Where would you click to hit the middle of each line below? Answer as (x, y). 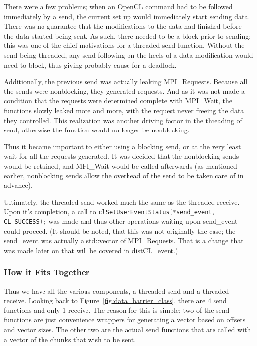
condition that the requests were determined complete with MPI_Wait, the (118, 101)
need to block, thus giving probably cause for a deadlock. (90, 65)
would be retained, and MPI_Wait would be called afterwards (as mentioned (121, 165)
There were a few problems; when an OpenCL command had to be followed (118, 6)
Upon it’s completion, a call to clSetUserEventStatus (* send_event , (110, 211)
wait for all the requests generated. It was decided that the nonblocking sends (122, 156)
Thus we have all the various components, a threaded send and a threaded (117, 290)
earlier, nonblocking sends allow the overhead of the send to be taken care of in (124, 175)
